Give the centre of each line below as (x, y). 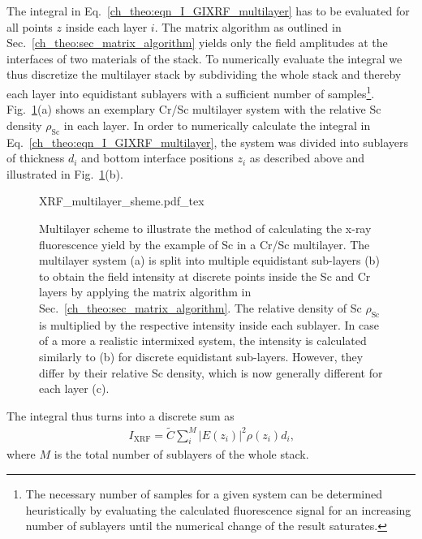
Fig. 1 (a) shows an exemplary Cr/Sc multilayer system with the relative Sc (194, 109)
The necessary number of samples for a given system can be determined (204, 493)
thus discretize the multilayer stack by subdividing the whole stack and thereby (204, 74)
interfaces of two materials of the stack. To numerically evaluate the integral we (205, 58)
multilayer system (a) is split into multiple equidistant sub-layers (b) (209, 260)
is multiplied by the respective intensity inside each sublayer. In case (209, 324)
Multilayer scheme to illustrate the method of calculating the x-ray (205, 228)
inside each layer (106, 26)
